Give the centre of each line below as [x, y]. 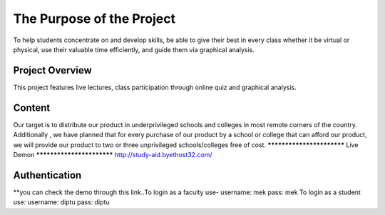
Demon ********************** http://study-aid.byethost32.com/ [113, 154]
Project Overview [52, 70]
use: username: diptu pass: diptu [61, 202]
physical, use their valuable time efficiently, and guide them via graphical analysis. [134, 49]
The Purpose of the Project [94, 19]
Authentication [47, 175]
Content [32, 107]
